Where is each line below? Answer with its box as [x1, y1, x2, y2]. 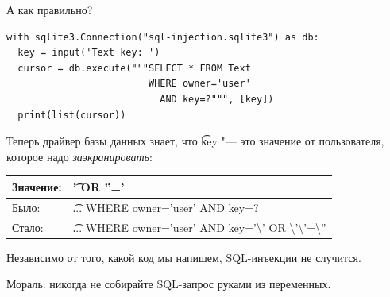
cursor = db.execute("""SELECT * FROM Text [17, 62, 251, 74]
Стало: [12, 218, 44, 235]
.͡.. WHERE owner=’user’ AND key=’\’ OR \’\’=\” [72, 218, 326, 235]
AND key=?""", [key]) [160, 93, 274, 105]
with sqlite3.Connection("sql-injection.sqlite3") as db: [6, 31, 319, 43]
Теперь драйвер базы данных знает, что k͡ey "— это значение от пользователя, [6, 133, 384, 149]
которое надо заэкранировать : [6, 148, 153, 164]
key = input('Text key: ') [17, 47, 160, 59]
